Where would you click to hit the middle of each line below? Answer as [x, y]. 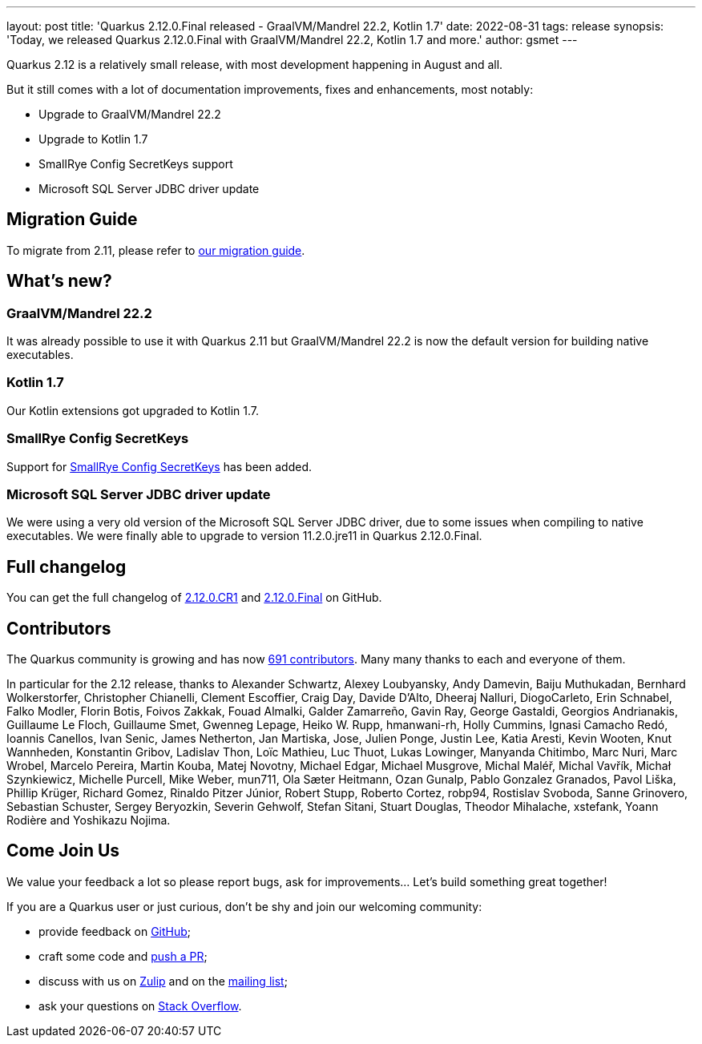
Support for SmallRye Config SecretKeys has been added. [159, 466]
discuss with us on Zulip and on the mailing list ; [163, 981]
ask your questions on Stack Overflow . [140, 1006]
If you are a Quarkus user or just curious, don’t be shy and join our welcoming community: [244, 906]
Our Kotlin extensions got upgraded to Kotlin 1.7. [133, 410]
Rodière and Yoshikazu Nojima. [89, 820]
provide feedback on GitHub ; [115, 931]
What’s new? [59, 281]
